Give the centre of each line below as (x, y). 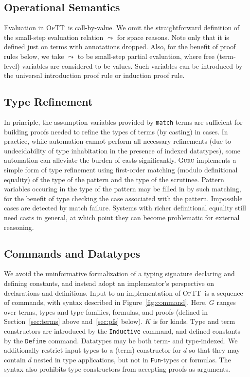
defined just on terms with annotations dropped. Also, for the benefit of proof (120, 47)
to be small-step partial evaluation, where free (146, 56)
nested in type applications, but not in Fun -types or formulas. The (132, 359)
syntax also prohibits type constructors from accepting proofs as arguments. (117, 369)
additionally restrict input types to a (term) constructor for (93, 350)
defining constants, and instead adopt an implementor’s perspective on (109, 283)
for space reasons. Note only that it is (173, 37)
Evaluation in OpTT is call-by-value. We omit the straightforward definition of (122, 28)
